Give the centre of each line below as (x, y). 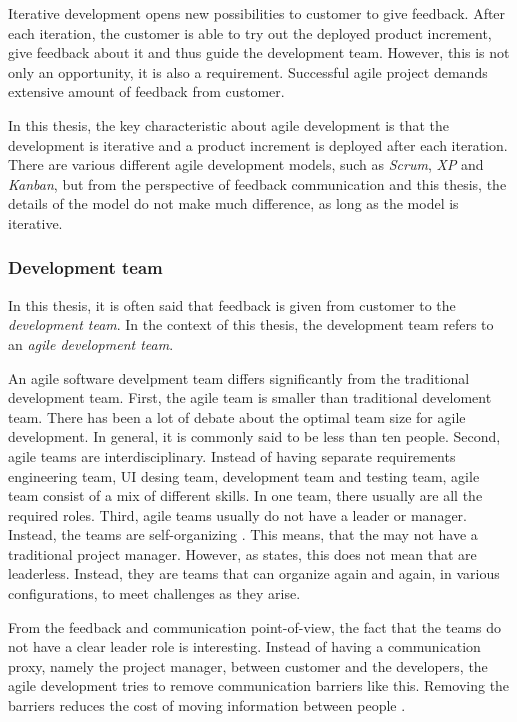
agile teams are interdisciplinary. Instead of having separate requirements (232, 455)
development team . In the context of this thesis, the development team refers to (251, 324)
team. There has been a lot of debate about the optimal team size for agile (237, 416)
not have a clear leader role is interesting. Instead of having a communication (244, 646)
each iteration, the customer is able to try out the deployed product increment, (250, 32)
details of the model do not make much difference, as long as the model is (233, 203)
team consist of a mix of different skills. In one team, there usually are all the (245, 495)
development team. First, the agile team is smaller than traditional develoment (250, 397)
